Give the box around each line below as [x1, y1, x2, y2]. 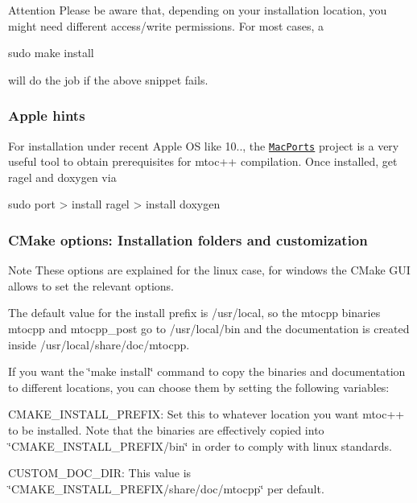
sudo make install [8, 44, 94, 61]
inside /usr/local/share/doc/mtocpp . [8, 336, 190, 353]
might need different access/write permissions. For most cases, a [8, 17, 324, 34]
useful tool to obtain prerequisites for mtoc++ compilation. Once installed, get [8, 153, 398, 170]
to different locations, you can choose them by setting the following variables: [8, 378, 390, 395]
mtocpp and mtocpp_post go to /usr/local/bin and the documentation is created [8, 320, 410, 337]
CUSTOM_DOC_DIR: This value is [8, 464, 192, 481]
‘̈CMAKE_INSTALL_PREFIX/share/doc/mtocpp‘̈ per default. [8, 480, 324, 497]
